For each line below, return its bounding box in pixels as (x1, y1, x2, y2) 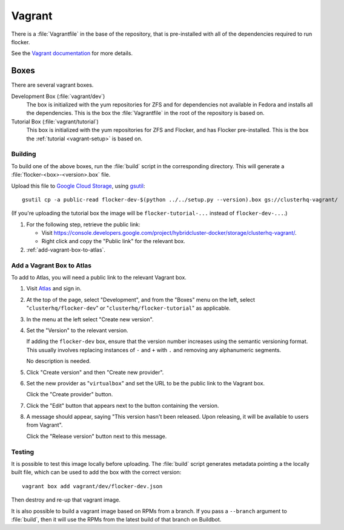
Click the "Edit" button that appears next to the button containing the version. (26, 402, 219, 409)
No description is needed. (26, 358, 91, 365)
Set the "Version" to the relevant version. (26, 327, 128, 334)
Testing (11, 448, 35, 456)
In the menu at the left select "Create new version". (26, 315, 154, 323)
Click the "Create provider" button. (26, 391, 113, 398)
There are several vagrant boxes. (11, 82, 94, 89)
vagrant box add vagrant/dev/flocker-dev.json (22, 483, 163, 489)
